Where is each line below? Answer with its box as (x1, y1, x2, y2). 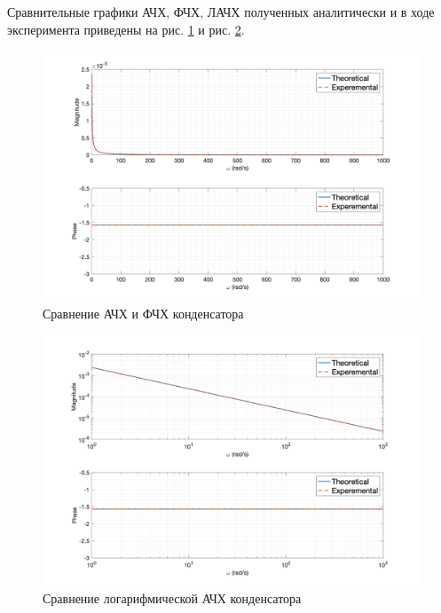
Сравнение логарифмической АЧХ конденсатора (43, 588, 302, 607)
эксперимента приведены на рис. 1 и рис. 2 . (7, 20, 245, 38)
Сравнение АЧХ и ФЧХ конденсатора (43, 304, 244, 323)
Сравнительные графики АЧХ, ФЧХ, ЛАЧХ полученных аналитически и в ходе (7, 3, 435, 20)
